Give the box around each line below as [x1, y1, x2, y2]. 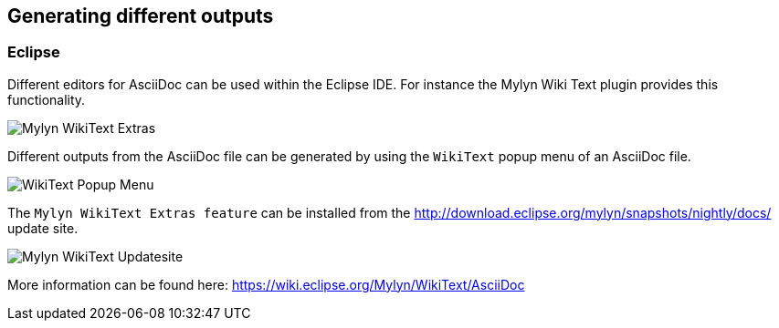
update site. [7, 220, 79, 236]
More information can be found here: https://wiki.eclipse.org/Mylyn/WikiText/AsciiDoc [7, 276, 525, 292]
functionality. [7, 91, 86, 108]
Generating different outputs [7, 5, 274, 27]
